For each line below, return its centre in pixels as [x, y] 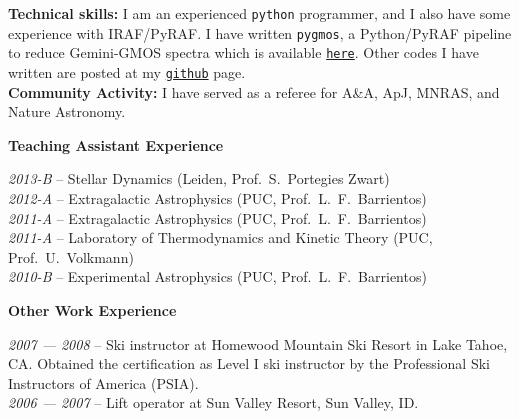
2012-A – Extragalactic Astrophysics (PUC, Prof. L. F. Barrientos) [217, 198]
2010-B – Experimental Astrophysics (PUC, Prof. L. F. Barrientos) [217, 276]
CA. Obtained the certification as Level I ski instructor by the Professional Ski [249, 363]
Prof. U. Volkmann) [71, 256]
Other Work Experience [92, 309]
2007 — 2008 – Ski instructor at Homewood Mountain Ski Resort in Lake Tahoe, [258, 343]
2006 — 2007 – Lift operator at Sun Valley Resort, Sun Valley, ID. [213, 402]
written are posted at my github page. [127, 71]
